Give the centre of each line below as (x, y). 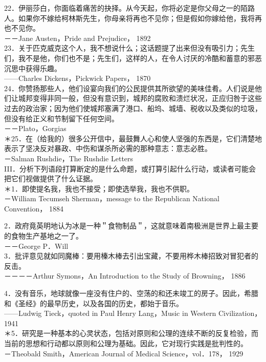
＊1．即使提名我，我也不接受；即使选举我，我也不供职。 (99, 188)
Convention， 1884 (34, 208)
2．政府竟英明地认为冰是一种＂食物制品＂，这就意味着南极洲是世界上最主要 (131, 226)
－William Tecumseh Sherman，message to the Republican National (112, 198)
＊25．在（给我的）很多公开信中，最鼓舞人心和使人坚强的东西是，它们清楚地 (133, 138)
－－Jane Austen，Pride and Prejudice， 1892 (77, 38)
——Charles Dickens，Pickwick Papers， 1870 (77, 78)
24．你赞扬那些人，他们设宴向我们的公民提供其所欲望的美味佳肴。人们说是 (129, 88)
